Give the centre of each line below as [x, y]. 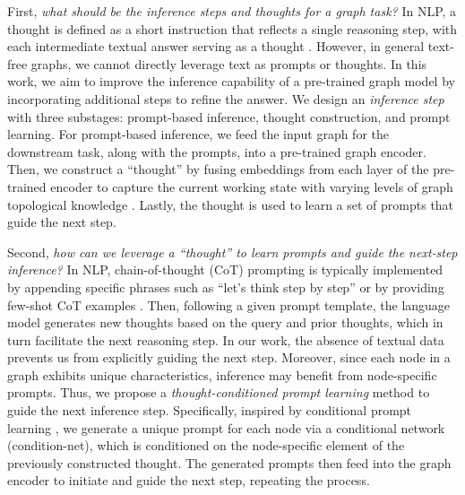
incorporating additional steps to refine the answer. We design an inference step [226, 98]
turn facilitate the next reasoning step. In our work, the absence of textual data [226, 339]
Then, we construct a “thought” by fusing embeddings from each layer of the [218, 169]
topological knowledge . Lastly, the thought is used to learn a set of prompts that [231, 204]
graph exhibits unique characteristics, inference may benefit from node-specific [222, 374]
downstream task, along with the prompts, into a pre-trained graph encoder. [217, 151]
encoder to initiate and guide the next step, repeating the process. [189, 480]
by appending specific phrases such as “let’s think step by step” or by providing [226, 287]
